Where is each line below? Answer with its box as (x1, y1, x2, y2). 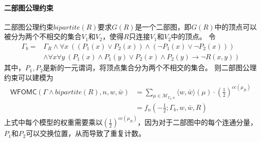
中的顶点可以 (214, 21, 257, 32)
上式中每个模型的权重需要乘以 (4, 117, 103, 127)
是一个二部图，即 (135, 21, 192, 32)
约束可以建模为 (4, 72, 53, 82)
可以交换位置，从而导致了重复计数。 (26, 128, 146, 138)
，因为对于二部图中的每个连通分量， (137, 117, 257, 127)
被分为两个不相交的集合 (4, 31, 81, 42)
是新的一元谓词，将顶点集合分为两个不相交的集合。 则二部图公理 (43, 62, 257, 73)
